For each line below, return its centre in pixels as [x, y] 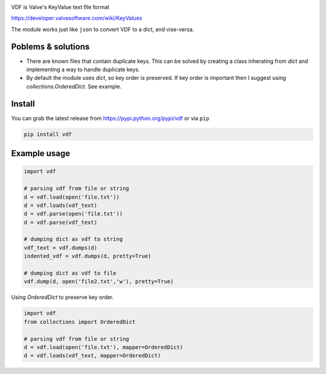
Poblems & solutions [50, 46]
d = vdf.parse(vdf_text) [61, 222]
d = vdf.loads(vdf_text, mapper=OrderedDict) [92, 356]
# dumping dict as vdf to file [70, 273]
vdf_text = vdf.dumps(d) [61, 248]
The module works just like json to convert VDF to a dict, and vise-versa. [103, 29]
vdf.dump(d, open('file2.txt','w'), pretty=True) [99, 282]
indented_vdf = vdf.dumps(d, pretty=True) [88, 256]
